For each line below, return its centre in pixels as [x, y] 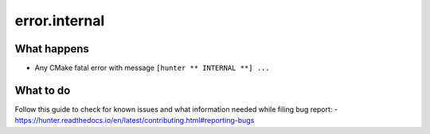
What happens [52, 49]
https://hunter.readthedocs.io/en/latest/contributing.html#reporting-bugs [135, 121]
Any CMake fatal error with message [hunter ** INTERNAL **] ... [152, 68]
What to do [43, 90]
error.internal [60, 21]
